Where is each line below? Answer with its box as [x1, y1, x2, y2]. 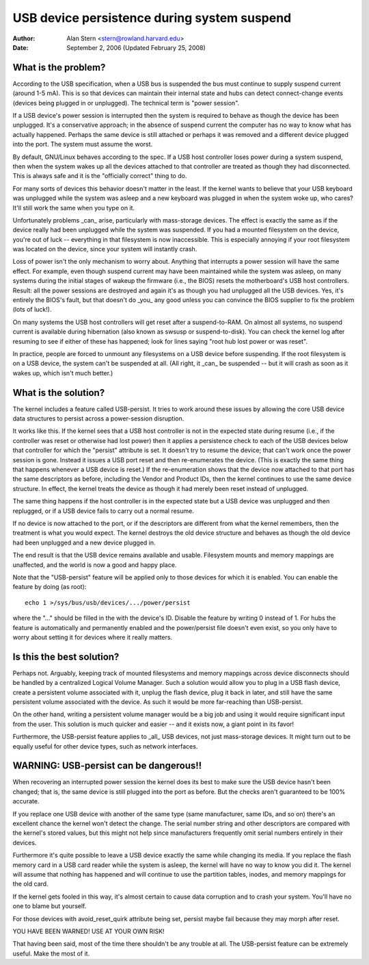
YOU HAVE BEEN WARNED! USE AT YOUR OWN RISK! [12, 927, 165, 935]
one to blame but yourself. [12, 902, 87, 910]
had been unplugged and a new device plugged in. [12, 538, 156, 547]
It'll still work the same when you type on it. [12, 203, 135, 212]
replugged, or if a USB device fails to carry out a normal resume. [12, 507, 194, 515]
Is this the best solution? [12, 651, 120, 662]
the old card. [12, 880, 49, 888]
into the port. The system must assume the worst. [12, 140, 153, 149]
